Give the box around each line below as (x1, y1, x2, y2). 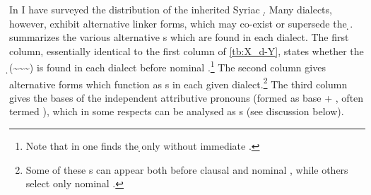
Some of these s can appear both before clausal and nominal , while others (25, 162, 348, 177)
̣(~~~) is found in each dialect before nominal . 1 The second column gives (9, 58, 326, 75)
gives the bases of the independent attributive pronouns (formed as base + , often (9, 90, 364, 105)
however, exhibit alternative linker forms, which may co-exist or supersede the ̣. (9, 16, 353, 30)
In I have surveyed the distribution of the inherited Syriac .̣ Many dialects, (9, 2, 332, 16)
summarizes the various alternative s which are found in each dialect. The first (9, 30, 349, 45)
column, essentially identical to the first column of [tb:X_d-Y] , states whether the (9, 43, 364, 58)
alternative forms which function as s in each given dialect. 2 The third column (9, 74, 348, 91)
